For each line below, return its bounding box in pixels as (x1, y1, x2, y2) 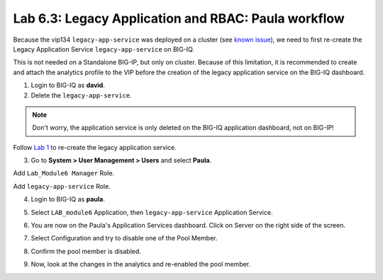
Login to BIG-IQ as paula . (30, 195, 106, 204)
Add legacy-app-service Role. (13, 182, 111, 190)
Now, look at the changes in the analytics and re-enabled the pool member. (30, 260, 251, 269)
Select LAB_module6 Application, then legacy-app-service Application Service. (30, 208, 273, 216)
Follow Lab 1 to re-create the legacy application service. (13, 143, 177, 151)
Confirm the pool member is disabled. (30, 247, 142, 255)
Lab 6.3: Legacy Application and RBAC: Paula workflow (13, 11, 345, 26)
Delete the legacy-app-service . (30, 91, 133, 99)
